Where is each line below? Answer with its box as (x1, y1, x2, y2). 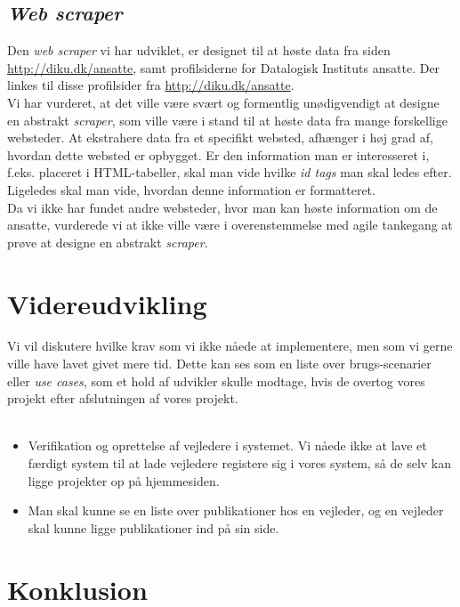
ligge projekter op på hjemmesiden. (28, 471, 220, 490)
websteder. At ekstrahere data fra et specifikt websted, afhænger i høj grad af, (7, 128, 433, 147)
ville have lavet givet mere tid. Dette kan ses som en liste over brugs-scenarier (7, 354, 432, 373)
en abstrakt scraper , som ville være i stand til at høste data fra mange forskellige (7, 110, 448, 129)
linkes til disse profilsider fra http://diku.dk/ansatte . (7, 76, 295, 94)
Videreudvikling (7, 285, 207, 321)
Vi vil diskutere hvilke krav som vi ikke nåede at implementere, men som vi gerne (7, 336, 453, 355)
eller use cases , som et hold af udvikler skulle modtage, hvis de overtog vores (7, 371, 425, 390)
